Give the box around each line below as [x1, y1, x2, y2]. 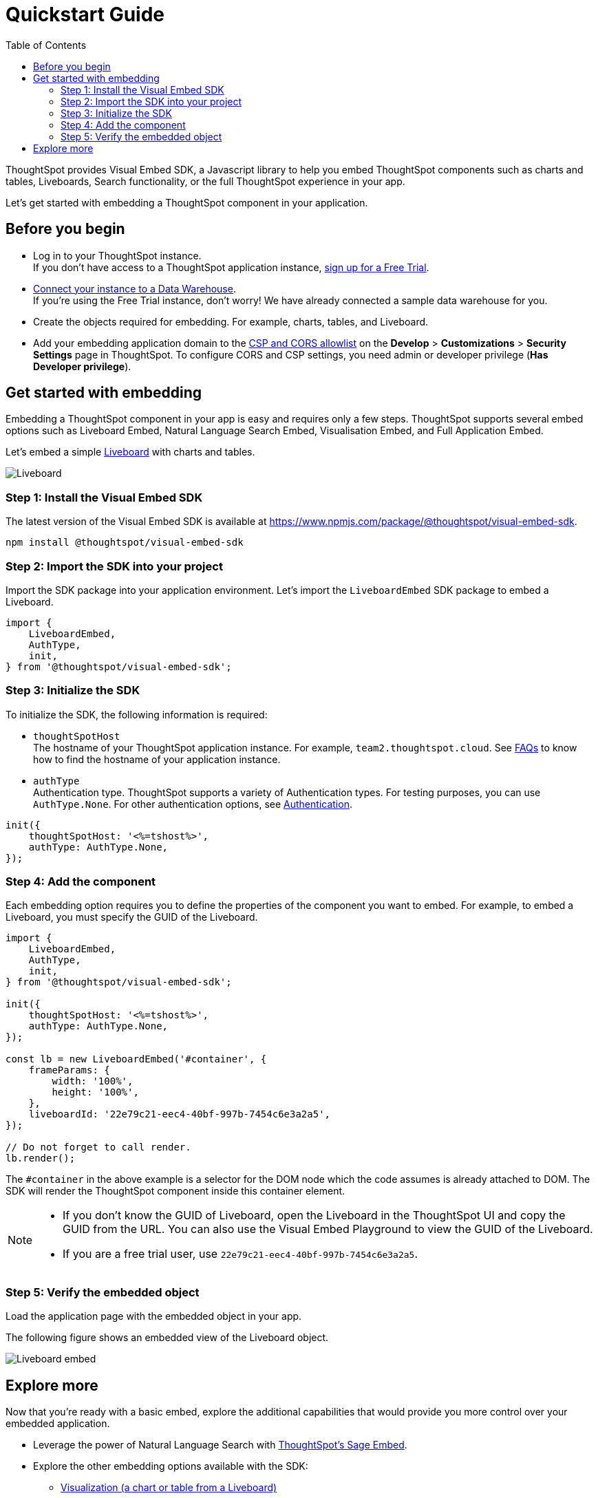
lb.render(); [6, 1153, 76, 1164]
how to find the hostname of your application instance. [33, 753, 281, 765]
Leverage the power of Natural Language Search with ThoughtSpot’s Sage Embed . [33, 1439, 407, 1451]
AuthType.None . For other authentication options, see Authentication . [33, 798, 352, 810]
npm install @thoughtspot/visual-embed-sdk [6, 537, 244, 548]
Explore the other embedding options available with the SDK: [33, 1460, 308, 1473]
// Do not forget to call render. [6, 1142, 191, 1153]
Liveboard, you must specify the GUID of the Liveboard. [6, 911, 258, 923]
